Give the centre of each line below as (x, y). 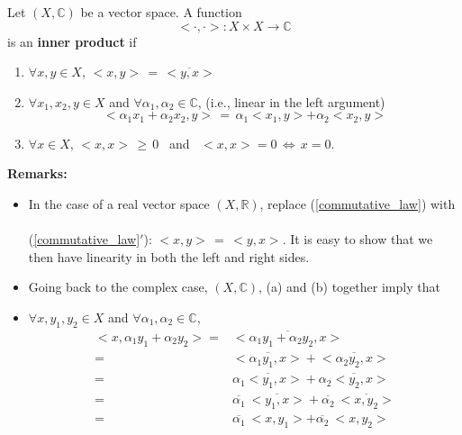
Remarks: (37, 173)
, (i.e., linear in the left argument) (291, 101)
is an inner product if (72, 41)
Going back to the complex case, (118, 287)
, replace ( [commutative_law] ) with (358, 204)
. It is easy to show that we (358, 239)
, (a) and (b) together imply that (349, 287)
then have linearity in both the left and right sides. (169, 256)
